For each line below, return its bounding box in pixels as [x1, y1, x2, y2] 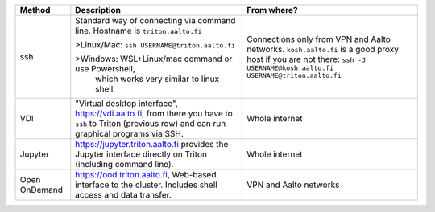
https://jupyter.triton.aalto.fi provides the [75, 139, 229, 149]
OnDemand [19, 185, 64, 195]
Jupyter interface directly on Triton [75, 149, 207, 160]
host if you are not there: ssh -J [246, 54, 367, 64]
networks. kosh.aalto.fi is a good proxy [246, 44, 399, 55]
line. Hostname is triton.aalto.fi [75, 25, 202, 36]
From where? [246, 5, 298, 15]
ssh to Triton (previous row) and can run [75, 118, 226, 128]
